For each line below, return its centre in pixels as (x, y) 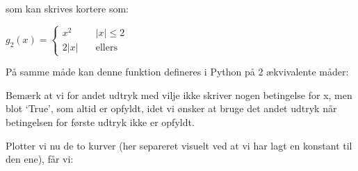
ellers (106, 47)
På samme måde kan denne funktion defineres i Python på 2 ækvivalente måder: (177, 72)
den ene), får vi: (40, 159)
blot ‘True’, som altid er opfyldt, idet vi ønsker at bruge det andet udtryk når (171, 108)
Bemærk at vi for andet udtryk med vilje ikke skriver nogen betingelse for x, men (179, 94)
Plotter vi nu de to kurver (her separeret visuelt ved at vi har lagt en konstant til (179, 145)
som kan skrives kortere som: (67, 8)
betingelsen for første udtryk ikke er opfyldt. (100, 122)
